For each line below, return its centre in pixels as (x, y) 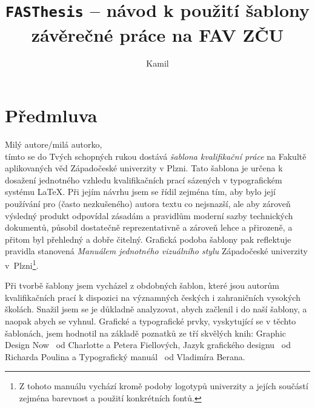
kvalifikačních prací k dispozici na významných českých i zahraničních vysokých (153, 297)
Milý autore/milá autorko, (54, 144)
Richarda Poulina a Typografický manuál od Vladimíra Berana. (125, 356)
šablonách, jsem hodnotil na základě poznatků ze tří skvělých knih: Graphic (146, 333)
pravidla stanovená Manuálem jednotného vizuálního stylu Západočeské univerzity (156, 251)
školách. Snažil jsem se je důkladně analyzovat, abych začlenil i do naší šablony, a (156, 309)
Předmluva (51, 115)
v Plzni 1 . (22, 264)
